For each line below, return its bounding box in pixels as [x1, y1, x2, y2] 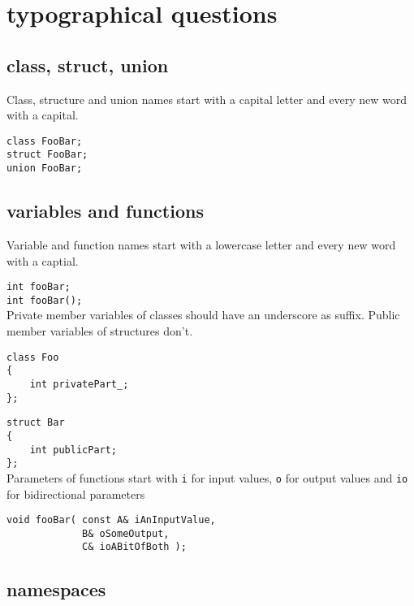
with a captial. [6, 252, 79, 269]
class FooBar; [6, 135, 83, 147]
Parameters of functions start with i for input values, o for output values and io [6, 469, 408, 486]
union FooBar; [6, 162, 83, 175]
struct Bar [6, 417, 65, 429]
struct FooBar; [6, 149, 88, 161]
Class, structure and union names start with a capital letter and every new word [6, 90, 407, 107]
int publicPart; [29, 444, 118, 456]
